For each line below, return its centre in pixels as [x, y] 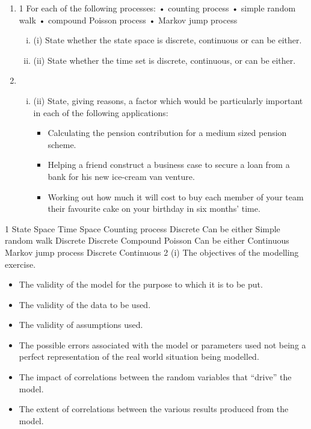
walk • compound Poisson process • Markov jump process [128, 20]
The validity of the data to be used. [85, 304]
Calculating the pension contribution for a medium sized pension [167, 133]
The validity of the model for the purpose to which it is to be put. [141, 284]
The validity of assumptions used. [81, 325]
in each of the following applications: [101, 112]
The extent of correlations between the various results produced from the [154, 409]
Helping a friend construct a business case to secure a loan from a [169, 165]
